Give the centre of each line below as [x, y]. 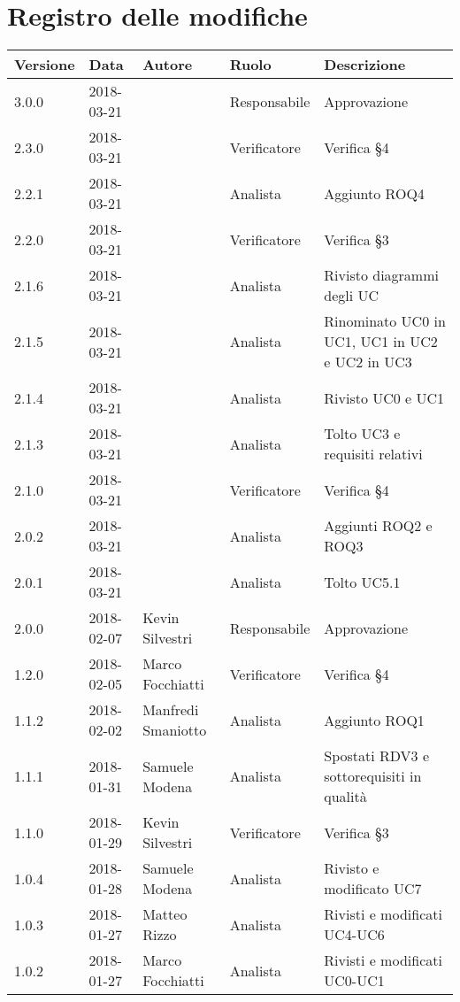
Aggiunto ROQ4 [374, 193]
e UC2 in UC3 [368, 362]
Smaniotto [175, 730]
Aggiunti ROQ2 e [378, 526]
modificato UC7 [373, 889]
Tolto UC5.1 [362, 582]
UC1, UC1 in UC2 [381, 342]
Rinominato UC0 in [385, 321]
